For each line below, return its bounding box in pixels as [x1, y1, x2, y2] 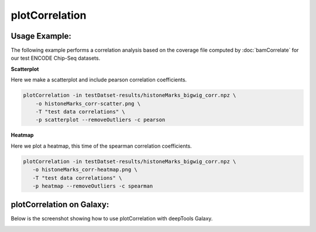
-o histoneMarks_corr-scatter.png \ [35, 100, 140, 107]
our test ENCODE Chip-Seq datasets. [11, 54, 101, 62]
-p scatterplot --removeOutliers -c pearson [35, 117, 166, 123]
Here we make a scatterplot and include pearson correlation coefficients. [11, 76, 187, 83]
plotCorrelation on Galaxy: [11, 200, 109, 210]
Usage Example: [11, 31, 71, 41]
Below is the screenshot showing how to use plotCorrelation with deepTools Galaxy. [11, 215, 213, 222]
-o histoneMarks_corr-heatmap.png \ [32, 166, 138, 173]
